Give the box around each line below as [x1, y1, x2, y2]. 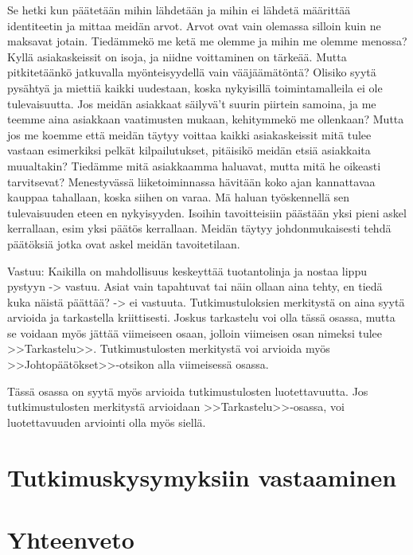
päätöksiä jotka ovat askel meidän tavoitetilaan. [7, 235, 240, 252]
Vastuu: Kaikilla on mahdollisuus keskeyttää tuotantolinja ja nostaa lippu [7, 262, 367, 279]
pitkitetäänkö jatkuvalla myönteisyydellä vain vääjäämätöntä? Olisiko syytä [7, 64, 376, 80]
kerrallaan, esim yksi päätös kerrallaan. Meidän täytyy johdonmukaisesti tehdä [7, 220, 392, 236]
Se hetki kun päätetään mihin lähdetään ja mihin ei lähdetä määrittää [7, 2, 351, 18]
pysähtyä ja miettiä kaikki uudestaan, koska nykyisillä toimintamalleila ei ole [7, 79, 383, 96]
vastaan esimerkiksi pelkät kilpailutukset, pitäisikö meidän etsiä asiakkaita [7, 142, 371, 158]
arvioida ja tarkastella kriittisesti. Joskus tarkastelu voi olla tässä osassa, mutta [7, 309, 395, 326]
